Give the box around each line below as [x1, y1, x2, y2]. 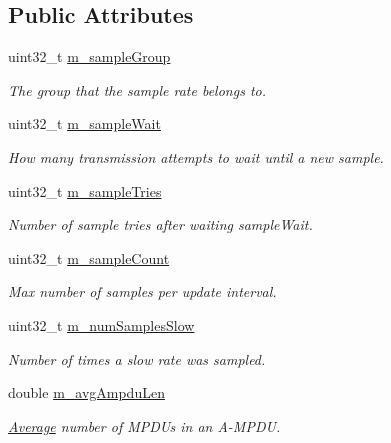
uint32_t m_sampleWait [8, 113, 161, 134]
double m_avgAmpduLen [8, 382, 165, 403]
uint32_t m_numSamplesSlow [8, 314, 195, 335]
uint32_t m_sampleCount [8, 247, 170, 268]
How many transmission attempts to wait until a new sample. [8, 146, 384, 167]
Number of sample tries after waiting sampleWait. [8, 214, 313, 235]
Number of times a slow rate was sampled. [8, 348, 266, 369]
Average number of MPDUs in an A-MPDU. [8, 415, 281, 436]
